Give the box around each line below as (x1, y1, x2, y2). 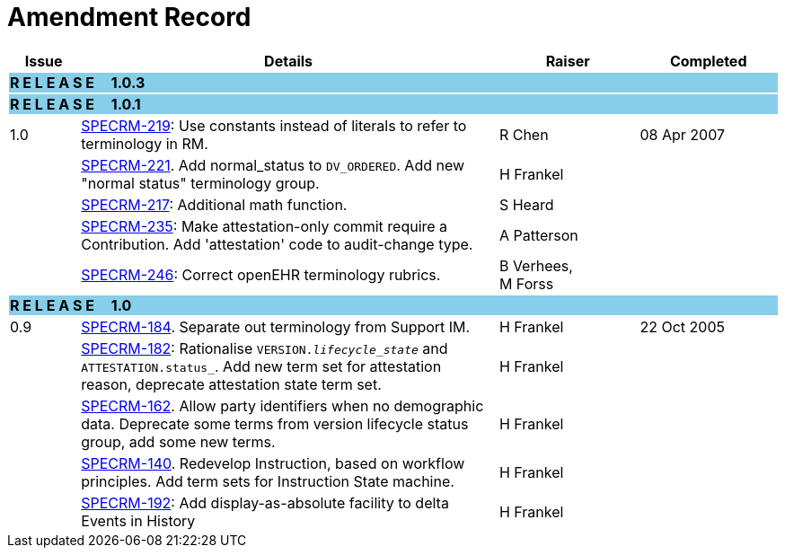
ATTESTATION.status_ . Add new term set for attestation (81, 357, 442, 375)
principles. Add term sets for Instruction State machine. (81, 471, 454, 490)
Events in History (81, 511, 196, 530)
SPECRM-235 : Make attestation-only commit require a (81, 216, 448, 235)
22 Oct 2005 (639, 317, 725, 336)
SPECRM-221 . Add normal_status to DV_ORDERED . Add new (81, 155, 465, 174)
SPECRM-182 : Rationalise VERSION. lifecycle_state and (81, 339, 448, 357)
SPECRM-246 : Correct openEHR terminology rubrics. (81, 265, 441, 284)
